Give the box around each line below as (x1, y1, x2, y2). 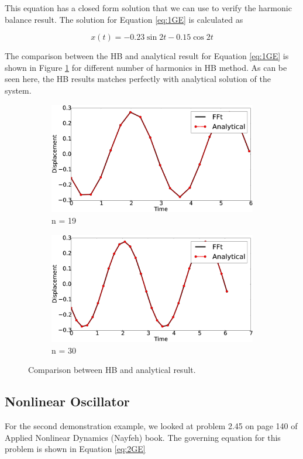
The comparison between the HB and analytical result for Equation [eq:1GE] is (5, 50, 289, 62)
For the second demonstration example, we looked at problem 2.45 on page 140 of (5, 420, 298, 432)
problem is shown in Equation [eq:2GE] (5, 443, 146, 455)
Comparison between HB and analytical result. (28, 364, 196, 376)
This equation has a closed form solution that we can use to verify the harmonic (5, 2, 292, 13)
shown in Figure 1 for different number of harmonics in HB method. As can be (5, 61, 287, 73)
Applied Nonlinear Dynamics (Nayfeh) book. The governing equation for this (5, 431, 281, 443)
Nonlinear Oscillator (5, 392, 130, 410)
